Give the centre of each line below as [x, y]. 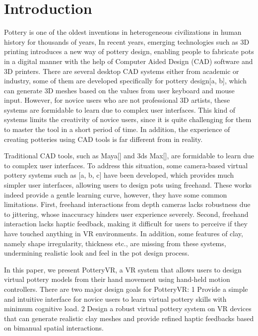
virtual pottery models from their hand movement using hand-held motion [117, 279]
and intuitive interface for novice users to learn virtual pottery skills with [115, 299]
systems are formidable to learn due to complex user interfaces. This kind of [120, 109]
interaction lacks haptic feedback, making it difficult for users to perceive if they [126, 224]
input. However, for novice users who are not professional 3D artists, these [117, 100]
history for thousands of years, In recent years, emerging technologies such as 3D [127, 41]
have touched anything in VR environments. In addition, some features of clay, [124, 233]
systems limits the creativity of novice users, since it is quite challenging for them [128, 119]
